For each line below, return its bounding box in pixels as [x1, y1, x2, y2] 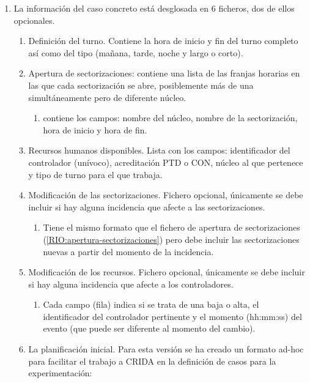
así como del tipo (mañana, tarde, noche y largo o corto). [28, 46, 243, 59]
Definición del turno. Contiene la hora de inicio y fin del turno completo [28, 34, 298, 47]
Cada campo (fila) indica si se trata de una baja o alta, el [43, 298, 259, 311]
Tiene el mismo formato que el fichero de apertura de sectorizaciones [43, 221, 300, 234]
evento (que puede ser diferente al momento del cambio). [43, 322, 256, 335]
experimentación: [28, 366, 92, 379]
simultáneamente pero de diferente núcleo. [28, 91, 186, 103]
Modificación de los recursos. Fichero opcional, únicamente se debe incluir [28, 266, 305, 278]
